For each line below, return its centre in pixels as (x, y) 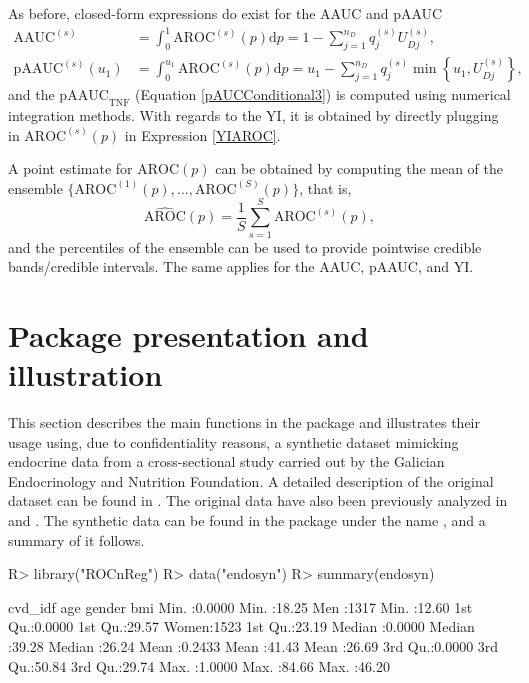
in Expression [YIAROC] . (202, 134)
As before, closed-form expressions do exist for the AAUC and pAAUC (225, 13)
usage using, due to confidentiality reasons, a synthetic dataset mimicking (233, 441)
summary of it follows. (76, 539)
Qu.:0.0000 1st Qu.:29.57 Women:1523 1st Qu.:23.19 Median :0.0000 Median (241, 626)
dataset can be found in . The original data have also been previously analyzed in (258, 500)
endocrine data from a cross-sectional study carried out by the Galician (226, 461)
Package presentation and (188, 334)
